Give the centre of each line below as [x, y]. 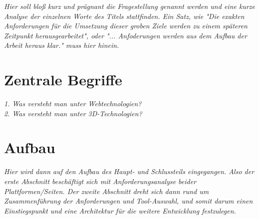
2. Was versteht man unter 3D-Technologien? [73, 113]
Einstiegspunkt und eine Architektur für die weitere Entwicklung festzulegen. [120, 210]
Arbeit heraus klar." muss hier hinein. [62, 45]
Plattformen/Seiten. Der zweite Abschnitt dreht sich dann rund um [107, 191]
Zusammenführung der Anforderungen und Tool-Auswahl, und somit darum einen [129, 201]
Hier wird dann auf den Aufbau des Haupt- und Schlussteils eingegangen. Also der [129, 171]
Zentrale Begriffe [63, 80]
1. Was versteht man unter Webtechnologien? [73, 104]
